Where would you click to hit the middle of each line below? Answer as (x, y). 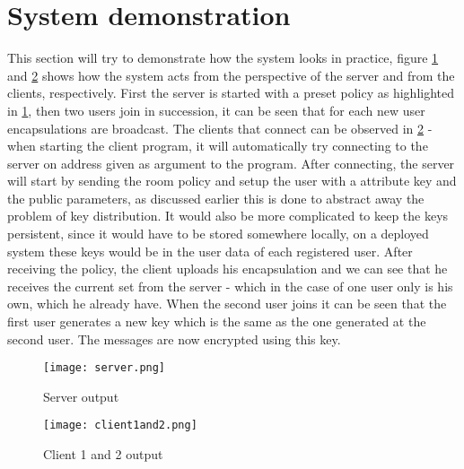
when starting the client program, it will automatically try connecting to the (218, 146)
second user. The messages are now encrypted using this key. (174, 339)
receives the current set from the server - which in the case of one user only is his (230, 286)
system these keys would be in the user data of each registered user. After (210, 251)
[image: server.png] (105, 368)
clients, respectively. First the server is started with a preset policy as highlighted (231, 93)
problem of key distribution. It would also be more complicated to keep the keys (228, 216)
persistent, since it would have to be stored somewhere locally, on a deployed (218, 234)
